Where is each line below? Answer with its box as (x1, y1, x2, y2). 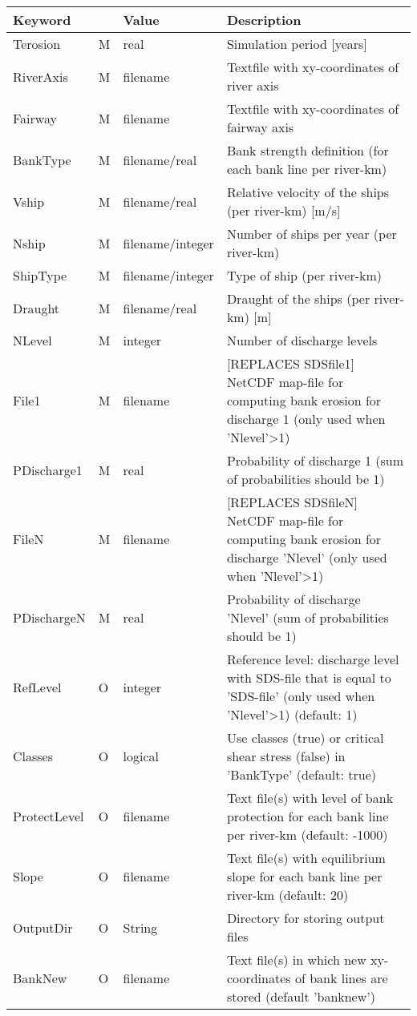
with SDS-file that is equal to (226, 668, 391, 687)
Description (226, 10, 302, 29)
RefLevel (13, 677, 62, 696)
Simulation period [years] (226, 34, 367, 53)
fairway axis (226, 118, 294, 136)
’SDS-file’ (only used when (226, 687, 375, 705)
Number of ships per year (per (226, 224, 397, 243)
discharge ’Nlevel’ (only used (226, 548, 387, 566)
